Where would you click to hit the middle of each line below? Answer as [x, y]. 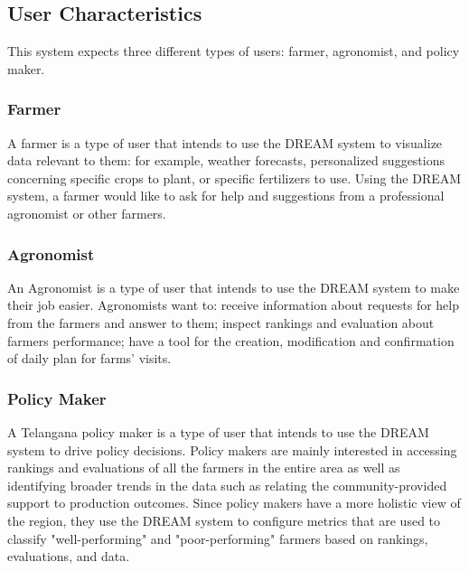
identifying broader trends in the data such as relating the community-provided [227, 485]
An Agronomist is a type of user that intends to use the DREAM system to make [234, 287]
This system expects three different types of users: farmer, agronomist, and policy [234, 51]
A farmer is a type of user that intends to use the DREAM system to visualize [225, 142]
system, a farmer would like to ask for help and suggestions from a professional [226, 196]
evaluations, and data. [69, 556]
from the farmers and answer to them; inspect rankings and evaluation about [221, 322]
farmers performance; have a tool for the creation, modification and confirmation [231, 340]
